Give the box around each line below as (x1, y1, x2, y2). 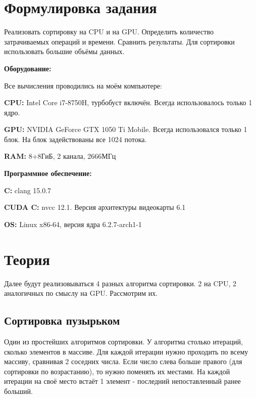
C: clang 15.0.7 (4, 185, 52, 195)
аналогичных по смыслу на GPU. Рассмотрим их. (4, 288, 158, 298)
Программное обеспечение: (4, 168, 92, 179)
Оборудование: (4, 63, 52, 73)
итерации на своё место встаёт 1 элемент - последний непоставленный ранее (4, 376, 241, 386)
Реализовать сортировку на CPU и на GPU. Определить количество (4, 26, 214, 37)
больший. (4, 385, 33, 396)
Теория (4, 248, 50, 269)
